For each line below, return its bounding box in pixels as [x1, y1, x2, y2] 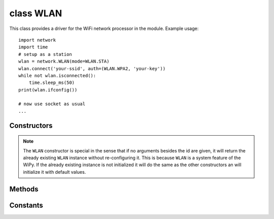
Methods [9, 184, 39, 193]
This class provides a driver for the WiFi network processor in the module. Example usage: [9, 25, 199, 32]
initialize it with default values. [23, 169, 86, 175]
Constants [9, 201, 43, 209]
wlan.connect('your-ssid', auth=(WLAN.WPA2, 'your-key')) [18, 66, 166, 71]
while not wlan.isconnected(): [18, 73, 96, 78]
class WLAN [9, 8, 62, 19]
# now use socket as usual [18, 101, 86, 107]
